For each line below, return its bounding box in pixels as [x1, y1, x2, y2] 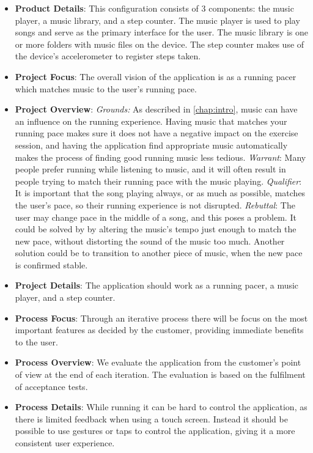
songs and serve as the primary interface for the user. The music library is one [15, 26, 308, 39]
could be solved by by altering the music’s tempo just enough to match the [15, 223, 296, 235]
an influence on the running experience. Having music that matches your [15, 114, 287, 127]
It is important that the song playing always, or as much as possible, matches [15, 186, 306, 199]
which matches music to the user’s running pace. [15, 82, 197, 95]
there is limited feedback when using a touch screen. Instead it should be [15, 412, 288, 425]
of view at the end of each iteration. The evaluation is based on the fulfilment [15, 368, 306, 381]
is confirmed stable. [15, 258, 88, 271]
